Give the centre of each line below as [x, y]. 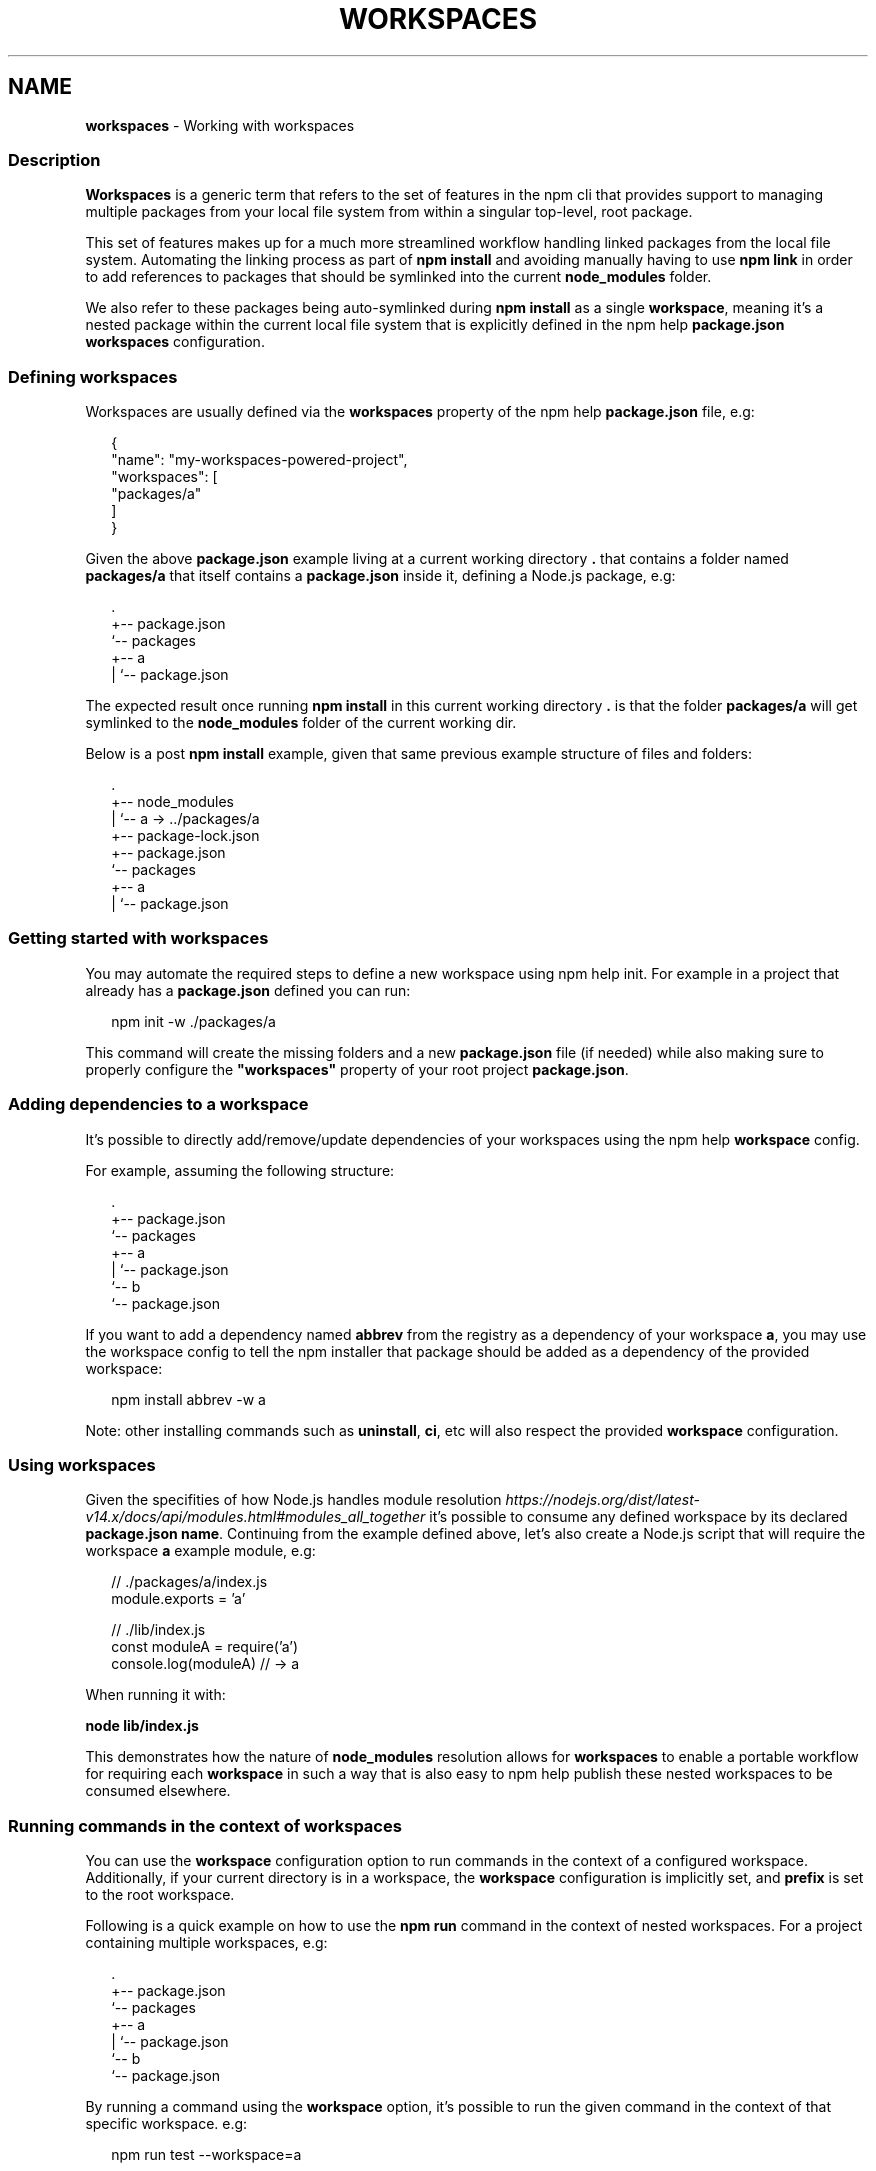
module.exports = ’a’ [178, 1599]
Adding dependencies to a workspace [158, 1104]
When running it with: [155, 1695]
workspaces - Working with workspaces [220, 125]
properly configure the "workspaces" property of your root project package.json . [357, 1069]
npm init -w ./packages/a [193, 1021]
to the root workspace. [160, 1895]
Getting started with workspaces [138, 938]
